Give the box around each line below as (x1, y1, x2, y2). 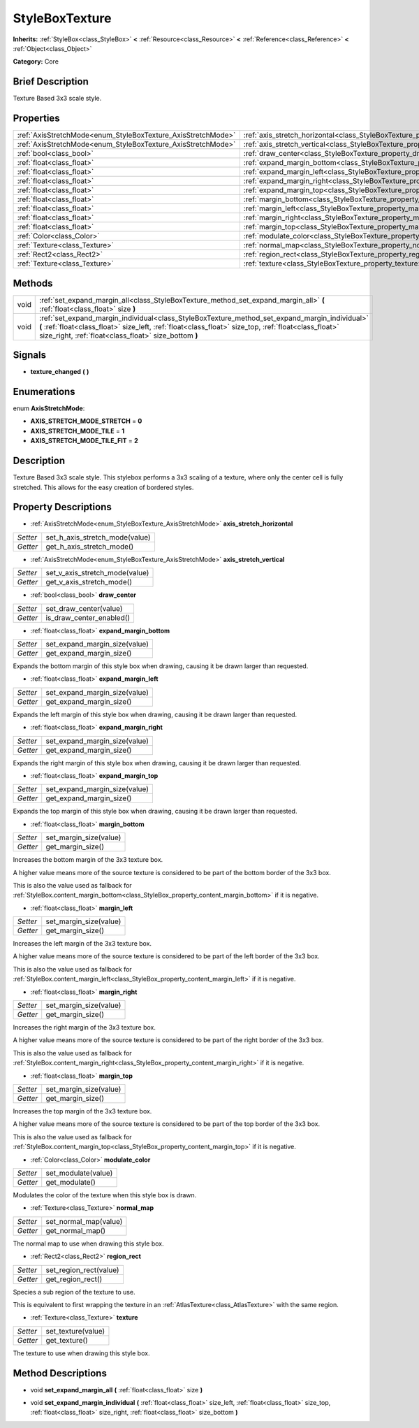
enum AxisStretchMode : (13, 404, 85, 412)
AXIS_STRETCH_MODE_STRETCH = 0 (30, 417, 142, 426)
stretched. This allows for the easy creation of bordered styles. (13, 483, 194, 491)
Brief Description (13, 75, 89, 87)
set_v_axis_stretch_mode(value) (45, 568, 149, 578)
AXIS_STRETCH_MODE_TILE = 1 (30, 426, 125, 435)
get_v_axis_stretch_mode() (45, 577, 133, 587)
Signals (13, 349, 47, 361)
